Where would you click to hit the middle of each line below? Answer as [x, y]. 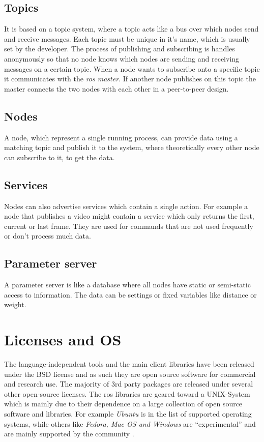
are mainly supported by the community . [69, 434]
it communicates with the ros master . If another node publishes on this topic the [130, 79]
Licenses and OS [63, 340]
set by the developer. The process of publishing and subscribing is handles [120, 49]
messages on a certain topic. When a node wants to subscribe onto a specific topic [132, 68]
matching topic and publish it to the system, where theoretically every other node [132, 147]
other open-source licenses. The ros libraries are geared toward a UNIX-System [127, 393]
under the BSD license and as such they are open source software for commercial [130, 374]
